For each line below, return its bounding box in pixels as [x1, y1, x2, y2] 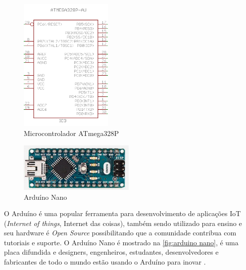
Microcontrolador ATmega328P [24, 128, 119, 138]
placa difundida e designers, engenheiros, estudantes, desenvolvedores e [4, 247, 219, 257]
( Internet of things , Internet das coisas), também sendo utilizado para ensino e [4, 218, 242, 228]
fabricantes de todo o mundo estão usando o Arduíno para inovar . [4, 257, 206, 267]
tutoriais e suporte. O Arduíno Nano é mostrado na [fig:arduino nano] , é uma [4, 237, 239, 247]
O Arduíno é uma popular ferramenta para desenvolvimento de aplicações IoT [4, 208, 241, 219]
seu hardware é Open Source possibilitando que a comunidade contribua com [4, 227, 237, 238]
